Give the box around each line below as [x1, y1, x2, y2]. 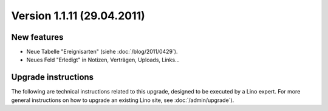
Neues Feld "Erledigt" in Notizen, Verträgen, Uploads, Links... [26, 56, 180, 63]
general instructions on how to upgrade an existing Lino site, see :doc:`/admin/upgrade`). [11, 97, 234, 104]
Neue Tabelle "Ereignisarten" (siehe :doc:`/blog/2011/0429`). [26, 48, 178, 55]
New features [11, 32, 64, 42]
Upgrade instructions [11, 72, 94, 83]
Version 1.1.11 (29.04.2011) [11, 9, 145, 22]
